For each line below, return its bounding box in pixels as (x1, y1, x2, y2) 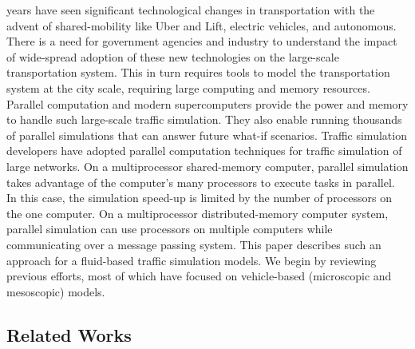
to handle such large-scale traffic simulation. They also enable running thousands (6, 111, 402, 128)
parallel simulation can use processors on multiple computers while (6, 220, 333, 237)
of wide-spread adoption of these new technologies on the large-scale (6, 48, 339, 65)
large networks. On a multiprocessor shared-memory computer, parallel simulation (6, 157, 409, 174)
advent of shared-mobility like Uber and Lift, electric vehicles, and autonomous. (6, 17, 397, 34)
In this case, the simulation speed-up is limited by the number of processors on (6, 189, 392, 206)
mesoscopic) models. (6, 283, 105, 299)
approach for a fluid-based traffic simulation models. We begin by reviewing (6, 252, 377, 268)
